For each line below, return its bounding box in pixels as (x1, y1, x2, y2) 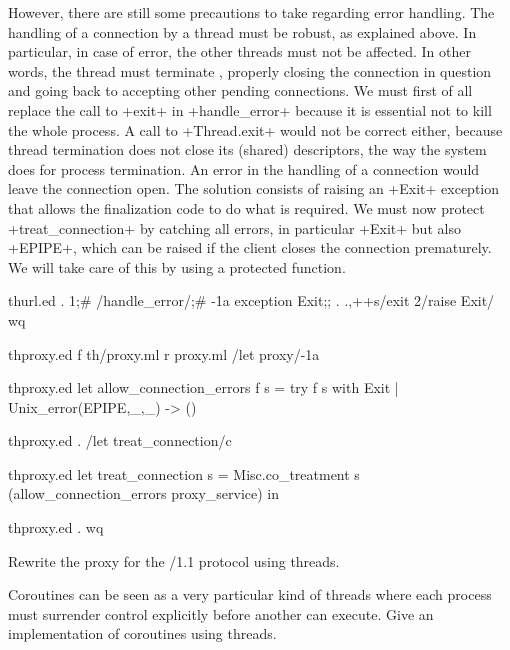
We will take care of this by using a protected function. (8, 256, 346, 277)
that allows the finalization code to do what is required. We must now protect (8, 197, 485, 218)
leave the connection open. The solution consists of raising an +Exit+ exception (8, 178, 500, 199)
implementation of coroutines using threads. (8, 623, 277, 644)
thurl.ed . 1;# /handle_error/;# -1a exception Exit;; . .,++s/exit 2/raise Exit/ (8, 290, 495, 311)
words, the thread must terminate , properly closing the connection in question (8, 60, 492, 81)
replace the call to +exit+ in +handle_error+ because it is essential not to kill (8, 99, 492, 120)
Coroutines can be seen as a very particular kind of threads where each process (8, 584, 492, 605)
